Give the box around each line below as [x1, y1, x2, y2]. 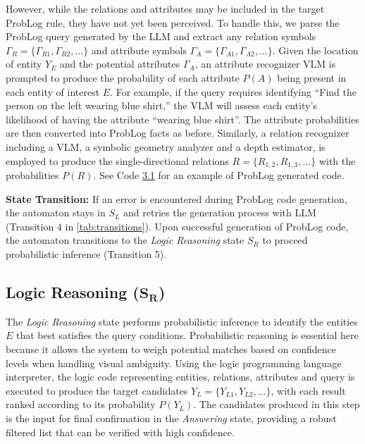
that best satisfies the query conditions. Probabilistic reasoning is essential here [16, 328, 359, 343]
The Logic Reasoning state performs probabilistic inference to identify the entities [6, 314, 358, 328]
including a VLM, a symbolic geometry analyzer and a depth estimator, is [6, 139, 326, 154]
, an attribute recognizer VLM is [194, 56, 336, 71]
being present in [277, 70, 347, 85]
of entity [6, 56, 42, 71]
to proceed [262, 233, 308, 247]
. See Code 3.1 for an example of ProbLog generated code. [93, 167, 345, 182]
